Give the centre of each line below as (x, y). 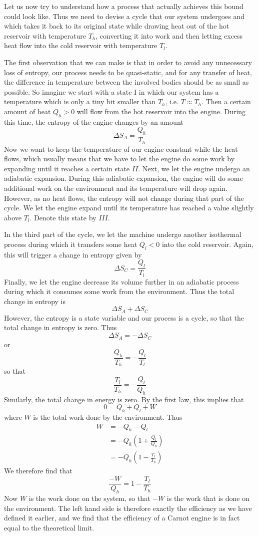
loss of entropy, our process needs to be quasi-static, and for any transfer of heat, (128, 72)
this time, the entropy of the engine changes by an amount (94, 121)
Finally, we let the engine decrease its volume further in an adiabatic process (121, 281)
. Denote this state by (63, 217)
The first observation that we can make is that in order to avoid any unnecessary (128, 62)
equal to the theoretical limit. (49, 527)
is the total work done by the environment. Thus (108, 417)
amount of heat (27, 111)
